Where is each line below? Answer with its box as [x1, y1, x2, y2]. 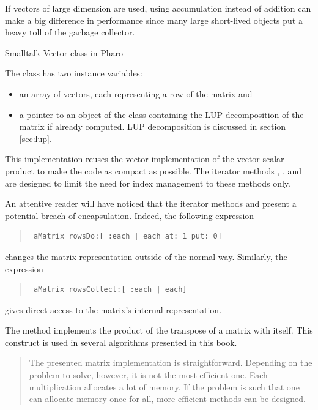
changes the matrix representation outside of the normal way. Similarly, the [5, 250, 287, 263]
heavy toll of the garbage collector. [5, 26, 135, 39]
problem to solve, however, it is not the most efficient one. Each [29, 368, 268, 381]
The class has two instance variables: [5, 67, 142, 80]
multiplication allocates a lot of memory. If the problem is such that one [29, 380, 300, 393]
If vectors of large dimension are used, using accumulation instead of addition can [5, 2, 311, 14]
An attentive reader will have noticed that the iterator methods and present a [5, 197, 297, 210]
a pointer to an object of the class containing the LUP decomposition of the [19, 108, 304, 121]
